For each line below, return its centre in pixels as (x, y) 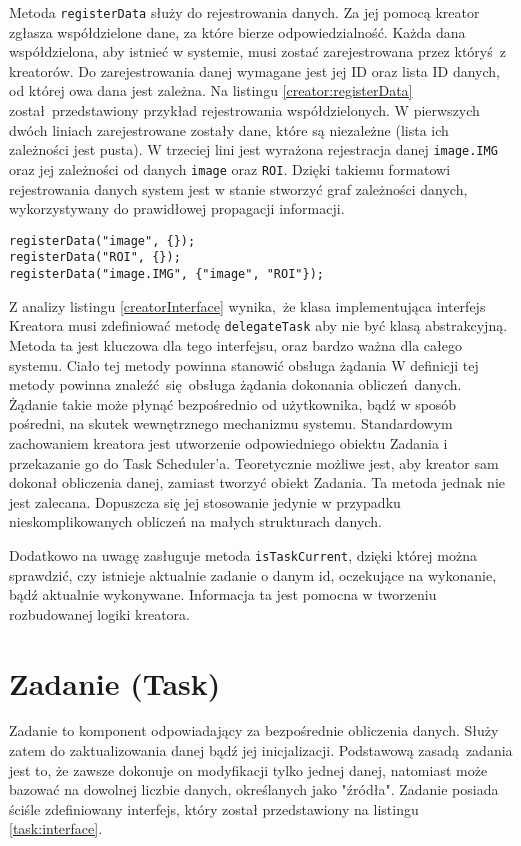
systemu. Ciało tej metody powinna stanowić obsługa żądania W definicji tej (244, 364)
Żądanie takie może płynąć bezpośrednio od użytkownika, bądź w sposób (233, 403)
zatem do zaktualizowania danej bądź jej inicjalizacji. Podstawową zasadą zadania (261, 750)
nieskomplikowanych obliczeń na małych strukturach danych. (195, 521)
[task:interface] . (56, 828)
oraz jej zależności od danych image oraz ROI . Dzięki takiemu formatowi (230, 168)
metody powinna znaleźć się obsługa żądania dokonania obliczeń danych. (235, 384)
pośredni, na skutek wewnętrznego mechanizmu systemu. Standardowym (231, 423)
